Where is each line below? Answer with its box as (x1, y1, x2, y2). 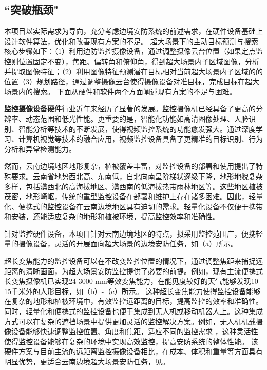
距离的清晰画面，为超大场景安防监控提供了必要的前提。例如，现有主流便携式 (4, 265, 263, 276)
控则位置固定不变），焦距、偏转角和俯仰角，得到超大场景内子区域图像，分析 (4, 55, 259, 66)
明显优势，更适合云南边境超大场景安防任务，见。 (4, 356, 169, 367)
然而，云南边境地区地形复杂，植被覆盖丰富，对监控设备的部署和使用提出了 (4, 161, 256, 171)
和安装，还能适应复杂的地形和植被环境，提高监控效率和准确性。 (4, 211, 220, 222)
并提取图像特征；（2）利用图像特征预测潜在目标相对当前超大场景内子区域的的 (4, 66, 263, 76)
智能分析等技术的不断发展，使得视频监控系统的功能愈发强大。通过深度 (18, 123, 256, 134)
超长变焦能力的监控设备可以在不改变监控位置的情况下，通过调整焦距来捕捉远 (4, 256, 263, 266)
